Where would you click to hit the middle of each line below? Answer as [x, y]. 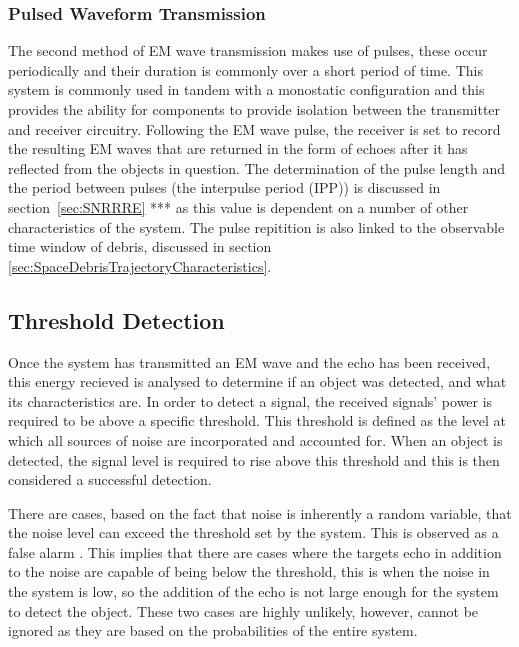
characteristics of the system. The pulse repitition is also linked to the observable [256, 226]
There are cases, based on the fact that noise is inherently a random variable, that [260, 512]
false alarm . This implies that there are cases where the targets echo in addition [255, 551]
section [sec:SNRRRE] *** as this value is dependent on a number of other [238, 206]
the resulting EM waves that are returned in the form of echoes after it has [238, 148]
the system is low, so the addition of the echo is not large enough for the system [253, 591]
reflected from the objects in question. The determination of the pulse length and [256, 167]
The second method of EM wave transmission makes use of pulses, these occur [248, 50]
